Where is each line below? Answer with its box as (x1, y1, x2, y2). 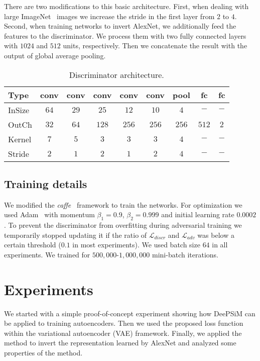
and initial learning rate (161, 209, 234, 220)
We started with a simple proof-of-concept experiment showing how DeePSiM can (4, 308, 255, 318)
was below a (197, 229, 234, 240)
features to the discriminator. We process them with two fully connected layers (4, 30, 246, 41)
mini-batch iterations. (152, 249, 218, 259)
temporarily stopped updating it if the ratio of (4, 229, 147, 240)
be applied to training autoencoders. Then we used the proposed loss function (4, 318, 243, 328)
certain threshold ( (4, 239, 61, 250)
